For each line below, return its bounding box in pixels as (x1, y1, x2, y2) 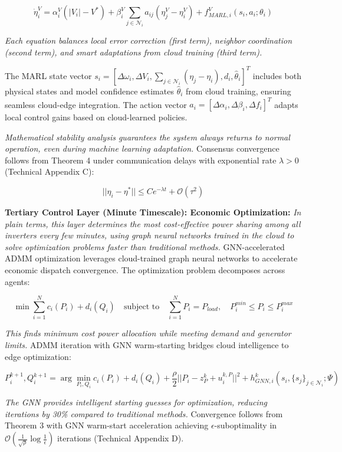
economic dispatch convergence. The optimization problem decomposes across (5, 264, 285, 276)
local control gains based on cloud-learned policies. (5, 111, 188, 123)
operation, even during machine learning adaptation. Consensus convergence (5, 142, 279, 155)
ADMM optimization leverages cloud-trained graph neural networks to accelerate (5, 252, 298, 264)
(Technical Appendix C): (5, 165, 94, 178)
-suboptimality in (214, 419, 277, 431)
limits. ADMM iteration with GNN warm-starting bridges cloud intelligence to (5, 338, 289, 351)
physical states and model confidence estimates (5, 84, 174, 97)
